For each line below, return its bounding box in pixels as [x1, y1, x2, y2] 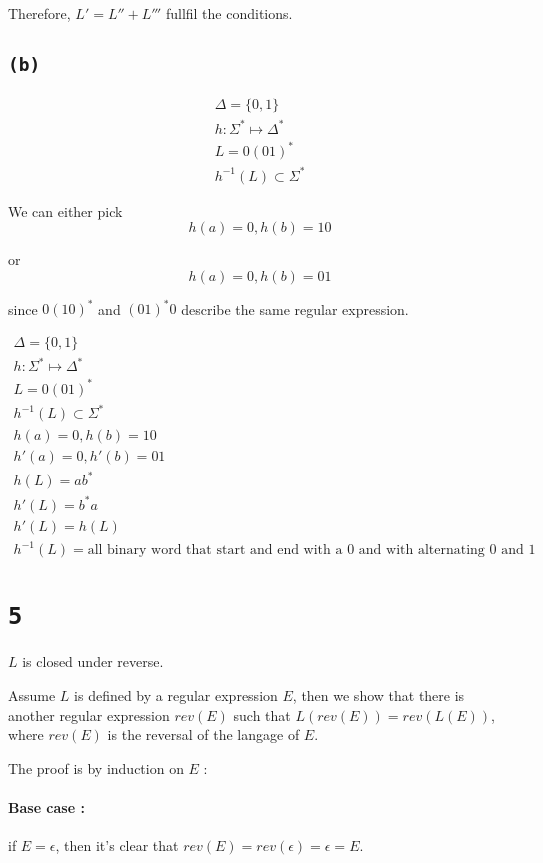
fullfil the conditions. [165, 2, 293, 23]
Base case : [8, 797, 85, 817]
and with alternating [358, 543, 485, 558]
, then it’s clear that [55, 835, 179, 856]
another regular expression [8, 704, 170, 725]
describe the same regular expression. [181, 298, 409, 319]
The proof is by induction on [8, 757, 184, 778]
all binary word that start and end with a [87, 543, 343, 558]
